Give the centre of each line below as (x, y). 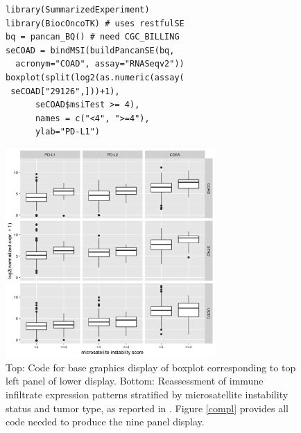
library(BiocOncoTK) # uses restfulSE (95, 23)
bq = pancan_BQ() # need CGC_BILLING (93, 37)
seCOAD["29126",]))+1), (65, 91)
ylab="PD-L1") (68, 132)
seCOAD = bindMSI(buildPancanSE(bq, (90, 50)
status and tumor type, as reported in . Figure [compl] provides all (147, 408)
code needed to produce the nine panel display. (105, 422)
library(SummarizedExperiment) (78, 10)
